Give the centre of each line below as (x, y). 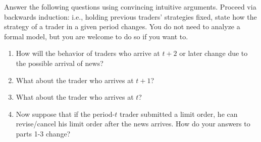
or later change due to (214, 53)
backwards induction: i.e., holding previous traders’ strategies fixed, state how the (130, 16)
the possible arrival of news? (60, 63)
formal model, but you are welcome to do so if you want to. (96, 36)
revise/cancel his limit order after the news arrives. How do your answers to (133, 124)
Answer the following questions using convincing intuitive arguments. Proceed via (130, 7)
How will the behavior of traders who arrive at (88, 53)
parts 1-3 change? (43, 133)
